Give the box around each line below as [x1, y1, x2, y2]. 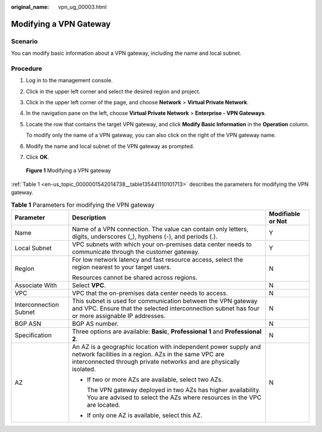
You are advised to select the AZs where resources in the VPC [86, 393, 262, 402]
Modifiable [268, 209, 301, 217]
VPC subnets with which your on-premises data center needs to [72, 240, 252, 248]
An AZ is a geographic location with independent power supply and [72, 343, 261, 351]
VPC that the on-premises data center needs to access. [72, 289, 228, 297]
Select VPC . [72, 281, 106, 289]
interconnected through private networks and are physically [72, 358, 240, 366]
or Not [268, 217, 287, 225]
